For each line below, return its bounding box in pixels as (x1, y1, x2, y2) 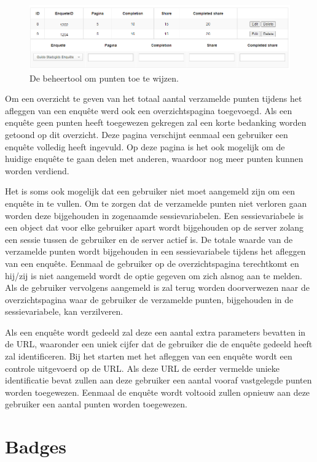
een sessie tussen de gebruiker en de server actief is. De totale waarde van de (5, 233, 293, 245)
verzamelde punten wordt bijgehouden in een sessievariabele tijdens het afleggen (5, 245, 306, 258)
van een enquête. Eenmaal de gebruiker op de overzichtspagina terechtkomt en (5, 256, 299, 269)
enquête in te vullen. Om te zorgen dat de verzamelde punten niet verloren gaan (5, 196, 307, 209)
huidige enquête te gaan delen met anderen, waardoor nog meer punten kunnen (5, 152, 303, 165)
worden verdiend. (5, 164, 69, 177)
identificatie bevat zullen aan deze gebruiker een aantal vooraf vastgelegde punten (5, 374, 312, 387)
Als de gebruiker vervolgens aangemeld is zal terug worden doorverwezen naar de (5, 281, 310, 294)
